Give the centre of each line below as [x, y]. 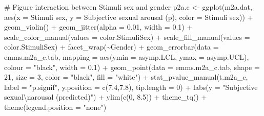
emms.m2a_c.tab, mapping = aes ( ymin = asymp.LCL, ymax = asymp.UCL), [127, 56]
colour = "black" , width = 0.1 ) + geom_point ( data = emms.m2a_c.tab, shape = [132, 67]
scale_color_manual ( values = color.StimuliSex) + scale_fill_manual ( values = [127, 37]
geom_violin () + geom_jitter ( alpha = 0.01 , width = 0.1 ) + [98, 27]
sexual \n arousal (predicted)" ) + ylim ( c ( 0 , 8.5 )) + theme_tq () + [106, 97]
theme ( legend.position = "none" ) [55, 107]
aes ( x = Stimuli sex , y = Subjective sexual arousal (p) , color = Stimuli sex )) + [129, 17]
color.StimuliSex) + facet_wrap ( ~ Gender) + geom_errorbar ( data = [111, 47]
